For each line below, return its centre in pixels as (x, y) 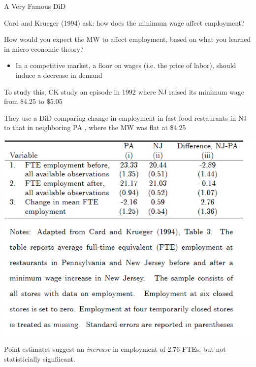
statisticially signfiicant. (40, 358)
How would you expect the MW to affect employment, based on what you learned (128, 39)
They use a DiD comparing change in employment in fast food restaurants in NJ (126, 117)
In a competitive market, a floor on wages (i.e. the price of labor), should (126, 65)
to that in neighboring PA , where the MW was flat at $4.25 (95, 127)
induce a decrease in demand (59, 75)
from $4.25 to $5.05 (33, 101)
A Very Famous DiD (35, 6)
